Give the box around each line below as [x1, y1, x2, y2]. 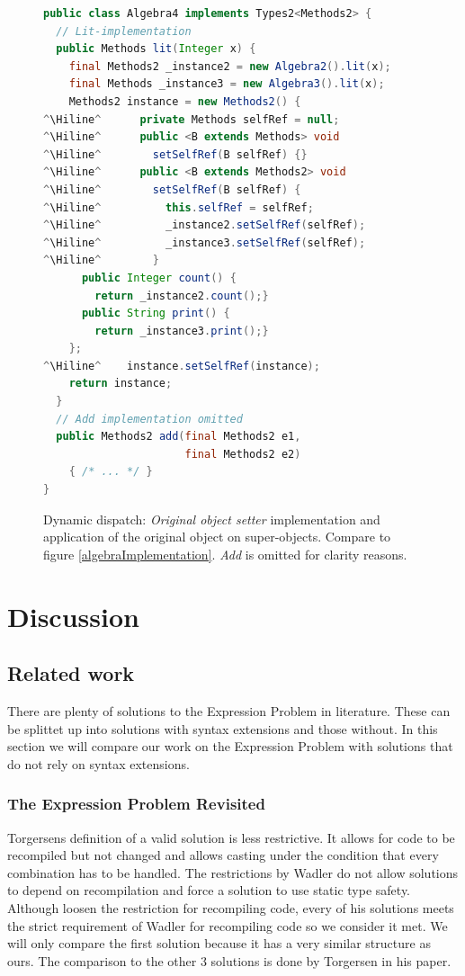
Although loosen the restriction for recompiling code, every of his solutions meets [7, 898, 454, 917]
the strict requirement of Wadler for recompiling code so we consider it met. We [7, 916, 448, 935]
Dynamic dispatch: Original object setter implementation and [43, 509, 380, 528]
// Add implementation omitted [56, 412, 243, 425]
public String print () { [81, 307, 230, 320]
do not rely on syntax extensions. [7, 754, 190, 773]
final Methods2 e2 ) [184, 447, 301, 461]
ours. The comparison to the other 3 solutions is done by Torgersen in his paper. [7, 951, 452, 970]
